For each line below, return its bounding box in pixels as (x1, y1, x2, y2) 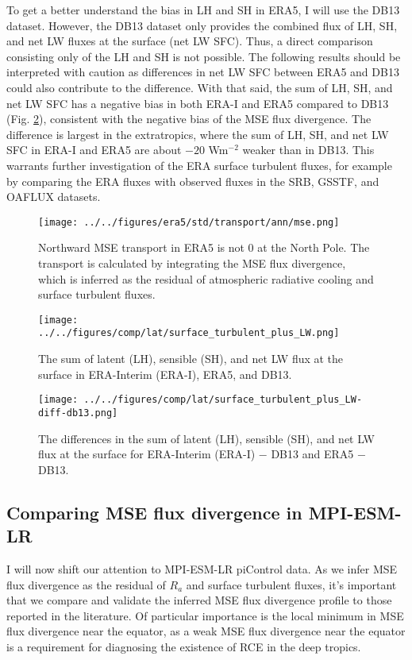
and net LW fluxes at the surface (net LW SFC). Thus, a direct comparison (6, 33, 373, 49)
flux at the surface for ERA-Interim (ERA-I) (38, 446, 256, 462)
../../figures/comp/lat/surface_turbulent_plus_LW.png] (38, 327, 340, 339)
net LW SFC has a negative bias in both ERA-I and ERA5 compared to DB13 (6, 95, 389, 111)
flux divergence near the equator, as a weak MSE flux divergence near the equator (6, 623, 406, 639)
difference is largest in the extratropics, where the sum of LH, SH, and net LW (6, 125, 389, 142)
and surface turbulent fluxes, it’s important (186, 576, 397, 592)
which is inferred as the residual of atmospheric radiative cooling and (38, 270, 374, 287)
